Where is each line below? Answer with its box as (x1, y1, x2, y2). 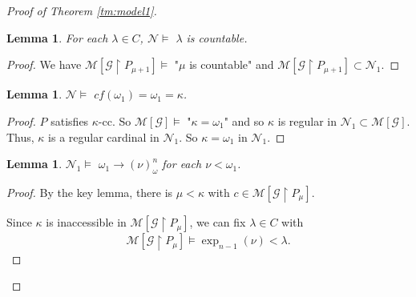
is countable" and (189, 56, 274, 73)
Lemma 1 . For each (6, 29, 108, 46)
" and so (224, 113, 265, 129)
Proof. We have (6, 56, 82, 73)
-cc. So (98, 113, 131, 129)
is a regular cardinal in (48, 128, 160, 145)
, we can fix (189, 214, 246, 231)
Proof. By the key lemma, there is (6, 183, 173, 200)
